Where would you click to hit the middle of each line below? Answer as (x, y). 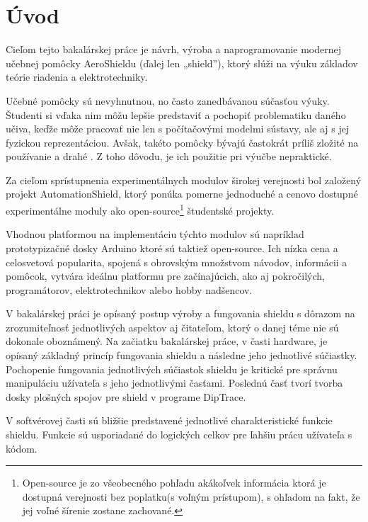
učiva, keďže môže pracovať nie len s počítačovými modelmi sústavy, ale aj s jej (178, 129)
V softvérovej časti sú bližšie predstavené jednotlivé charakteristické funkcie (169, 420)
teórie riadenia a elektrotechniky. (77, 77)
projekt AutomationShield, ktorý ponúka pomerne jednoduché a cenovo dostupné (182, 194)
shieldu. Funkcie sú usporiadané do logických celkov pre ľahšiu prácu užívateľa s (179, 435)
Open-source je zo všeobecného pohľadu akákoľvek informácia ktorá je (174, 483)
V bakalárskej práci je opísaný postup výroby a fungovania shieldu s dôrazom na (180, 313)
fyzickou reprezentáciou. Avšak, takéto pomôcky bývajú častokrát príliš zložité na (182, 142)
